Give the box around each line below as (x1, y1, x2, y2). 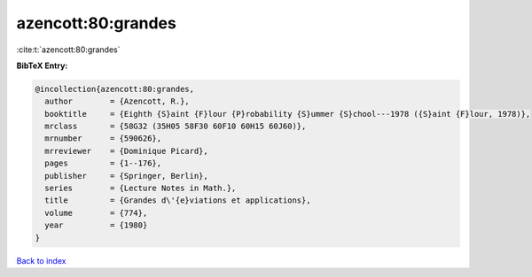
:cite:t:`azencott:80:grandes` (16, 44, 121, 55)
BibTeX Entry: (16, 60, 68, 71)
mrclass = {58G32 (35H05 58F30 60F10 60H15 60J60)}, (44, 121, 307, 132)
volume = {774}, (44, 208, 148, 218)
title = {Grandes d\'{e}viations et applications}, (44, 196, 311, 205)
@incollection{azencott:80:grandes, (35, 84, 195, 94)
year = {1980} (44, 220, 148, 230)
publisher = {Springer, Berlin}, (44, 171, 208, 181)
